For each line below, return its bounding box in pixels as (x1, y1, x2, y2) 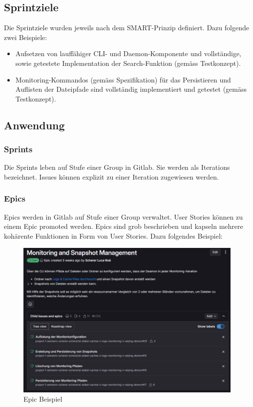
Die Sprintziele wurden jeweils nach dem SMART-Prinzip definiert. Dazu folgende (4, 22, 249, 33)
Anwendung (4, 117, 65, 132)
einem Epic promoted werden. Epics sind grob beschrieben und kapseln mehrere (4, 221, 243, 231)
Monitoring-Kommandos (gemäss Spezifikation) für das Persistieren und (15, 74, 231, 84)
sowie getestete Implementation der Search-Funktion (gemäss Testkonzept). (15, 58, 241, 68)
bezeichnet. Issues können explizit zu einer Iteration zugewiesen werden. (4, 171, 219, 182)
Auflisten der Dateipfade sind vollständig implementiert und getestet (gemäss (15, 84, 247, 94)
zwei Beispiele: (4, 32, 47, 42)
